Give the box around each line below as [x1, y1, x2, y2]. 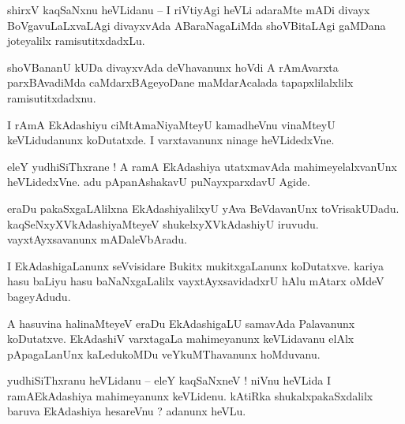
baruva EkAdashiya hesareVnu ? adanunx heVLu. [7, 403, 246, 419]
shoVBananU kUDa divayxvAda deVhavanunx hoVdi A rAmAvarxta [7, 58, 339, 75]
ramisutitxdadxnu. [7, 89, 96, 106]
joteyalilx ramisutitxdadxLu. [7, 32, 145, 49]
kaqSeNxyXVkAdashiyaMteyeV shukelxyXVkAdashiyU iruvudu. [7, 215, 319, 232]
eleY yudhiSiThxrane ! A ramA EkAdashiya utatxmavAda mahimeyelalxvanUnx [7, 158, 397, 174]
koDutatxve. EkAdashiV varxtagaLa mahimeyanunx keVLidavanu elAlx [7, 330, 354, 347]
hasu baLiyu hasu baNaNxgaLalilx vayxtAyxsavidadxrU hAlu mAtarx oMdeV [7, 273, 384, 289]
